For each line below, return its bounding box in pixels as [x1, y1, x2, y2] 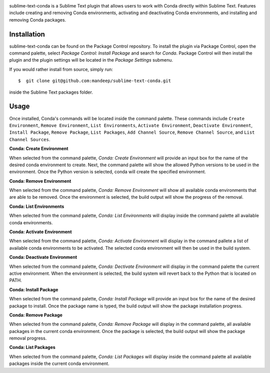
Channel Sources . [9, 136, 50, 142]
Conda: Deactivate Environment [9, 254, 77, 260]
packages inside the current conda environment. [9, 360, 109, 366]
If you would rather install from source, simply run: [9, 66, 113, 72]
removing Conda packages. [9, 17, 66, 23]
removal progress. [9, 335, 47, 341]
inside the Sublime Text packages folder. [9, 89, 93, 95]
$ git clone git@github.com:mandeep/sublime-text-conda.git [18, 78, 171, 84]
